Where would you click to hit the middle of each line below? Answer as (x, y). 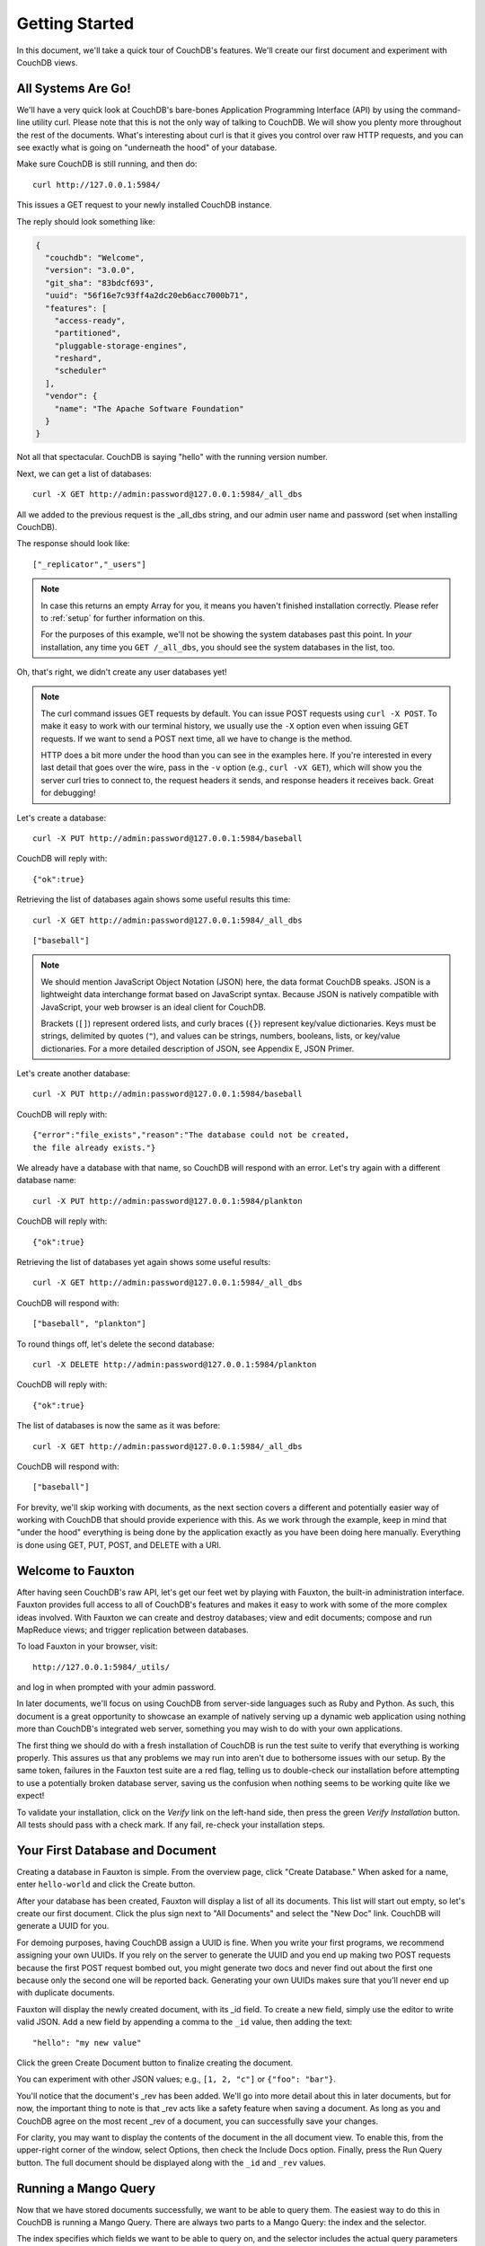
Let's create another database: (73, 1074)
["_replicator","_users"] (90, 564)
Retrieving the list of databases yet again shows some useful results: (144, 1261)
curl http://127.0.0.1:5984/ (97, 185)
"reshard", (78, 358)
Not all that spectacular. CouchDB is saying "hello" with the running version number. (172, 457)
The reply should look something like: (86, 221)
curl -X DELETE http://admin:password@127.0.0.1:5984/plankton (175, 1364)
